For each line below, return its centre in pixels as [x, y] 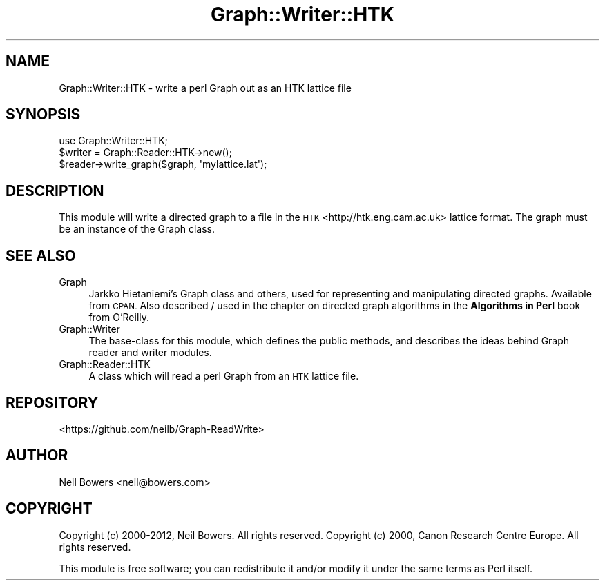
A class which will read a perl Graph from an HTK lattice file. [224, 376]
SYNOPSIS [43, 115]
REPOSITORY [52, 402]
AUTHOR [37, 456]
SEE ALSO [41, 255]
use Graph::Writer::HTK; [113, 141]
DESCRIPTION [55, 191]
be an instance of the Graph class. [137, 229]
